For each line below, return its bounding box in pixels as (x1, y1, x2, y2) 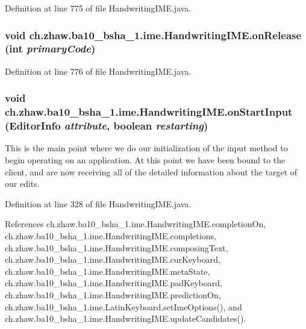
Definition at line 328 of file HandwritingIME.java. (5, 197, 192, 210)
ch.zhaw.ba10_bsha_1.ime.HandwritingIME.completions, (5, 229, 216, 242)
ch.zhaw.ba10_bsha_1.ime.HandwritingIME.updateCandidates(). (5, 312, 246, 325)
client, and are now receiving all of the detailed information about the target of (5, 165, 298, 178)
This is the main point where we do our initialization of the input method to (5, 142, 288, 154)
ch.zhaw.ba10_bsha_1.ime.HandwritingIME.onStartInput (5, 104, 293, 119)
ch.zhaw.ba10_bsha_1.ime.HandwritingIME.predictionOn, (5, 288, 221, 301)
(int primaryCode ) (5, 41, 96, 56)
